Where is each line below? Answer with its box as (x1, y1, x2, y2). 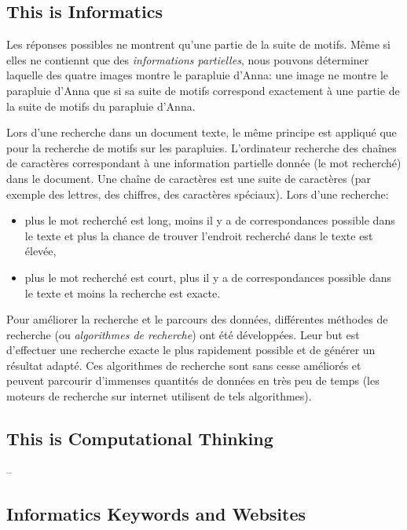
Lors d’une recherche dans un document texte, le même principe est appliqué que (6, 124, 397, 141)
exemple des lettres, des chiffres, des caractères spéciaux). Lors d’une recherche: (6, 185, 389, 202)
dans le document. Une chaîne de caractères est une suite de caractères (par (6, 170, 372, 186)
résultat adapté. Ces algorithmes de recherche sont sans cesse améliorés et (6, 356, 361, 373)
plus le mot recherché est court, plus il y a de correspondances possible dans (24, 269, 392, 285)
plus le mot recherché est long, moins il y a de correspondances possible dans (24, 212, 395, 228)
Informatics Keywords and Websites (6, 501, 306, 525)
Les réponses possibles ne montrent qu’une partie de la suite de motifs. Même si (6, 36, 391, 53)
